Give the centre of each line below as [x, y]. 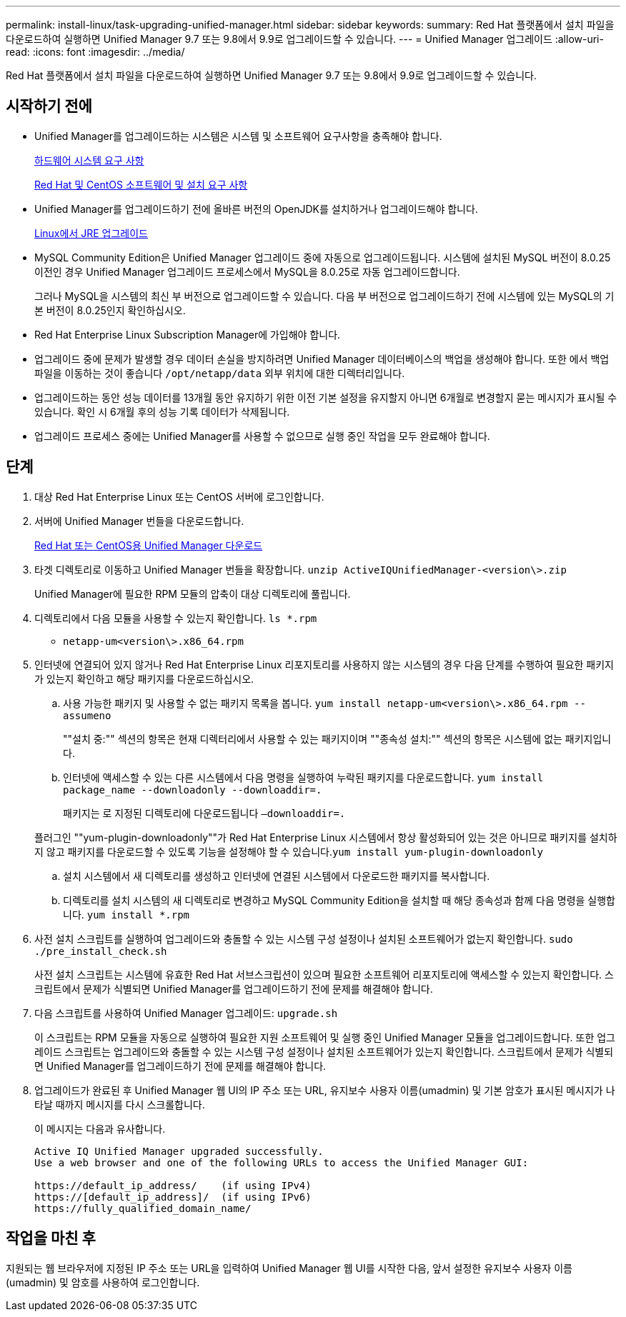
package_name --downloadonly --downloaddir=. [193, 790]
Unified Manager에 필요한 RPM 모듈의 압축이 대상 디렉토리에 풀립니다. [193, 594]
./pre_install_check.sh [101, 951]
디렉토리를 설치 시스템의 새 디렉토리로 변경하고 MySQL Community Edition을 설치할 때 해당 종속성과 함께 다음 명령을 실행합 [339, 900]
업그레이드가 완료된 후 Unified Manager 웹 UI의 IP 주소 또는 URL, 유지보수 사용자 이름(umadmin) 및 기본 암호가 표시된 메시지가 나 [325, 1090]
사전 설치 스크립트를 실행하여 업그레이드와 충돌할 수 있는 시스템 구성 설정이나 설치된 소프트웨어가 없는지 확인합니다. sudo [304, 938]
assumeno [87, 715]
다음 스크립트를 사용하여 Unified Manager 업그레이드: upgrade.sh [186, 1013]
